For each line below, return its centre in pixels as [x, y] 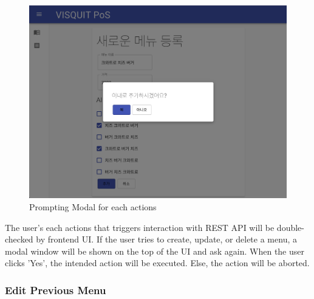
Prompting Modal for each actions [93, 207]
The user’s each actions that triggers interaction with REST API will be [140, 227]
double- [290, 227]
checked [19, 239]
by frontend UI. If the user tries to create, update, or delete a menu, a [166, 239]
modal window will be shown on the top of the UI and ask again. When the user [155, 251]
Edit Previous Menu [56, 290]
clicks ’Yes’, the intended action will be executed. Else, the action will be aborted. [157, 263]
